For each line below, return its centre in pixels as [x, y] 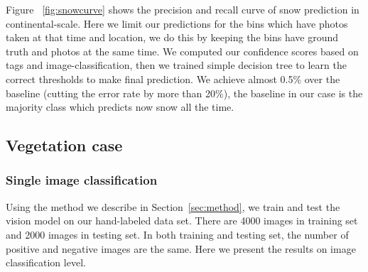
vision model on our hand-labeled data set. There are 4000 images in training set [182, 221]
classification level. [46, 262]
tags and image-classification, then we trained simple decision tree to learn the [176, 65]
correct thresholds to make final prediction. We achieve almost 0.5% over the [173, 78]
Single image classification [82, 180]
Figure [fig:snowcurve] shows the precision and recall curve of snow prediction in [183, 9]
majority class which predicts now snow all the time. [120, 107]
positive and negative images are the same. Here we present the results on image [181, 248]
